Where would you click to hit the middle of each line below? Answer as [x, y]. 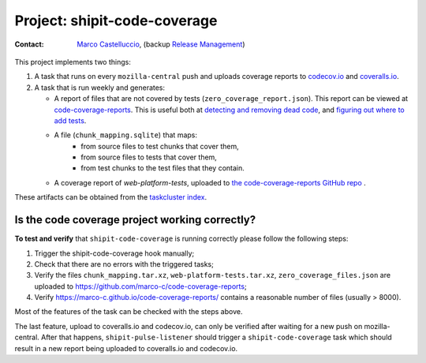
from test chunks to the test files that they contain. [163, 168]
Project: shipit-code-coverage [116, 21]
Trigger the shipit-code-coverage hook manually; [114, 253]
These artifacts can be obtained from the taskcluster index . [111, 197]
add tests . [70, 120]
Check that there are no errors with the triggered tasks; [124, 264]
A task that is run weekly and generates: [100, 88]
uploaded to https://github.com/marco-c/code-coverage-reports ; [141, 286]
